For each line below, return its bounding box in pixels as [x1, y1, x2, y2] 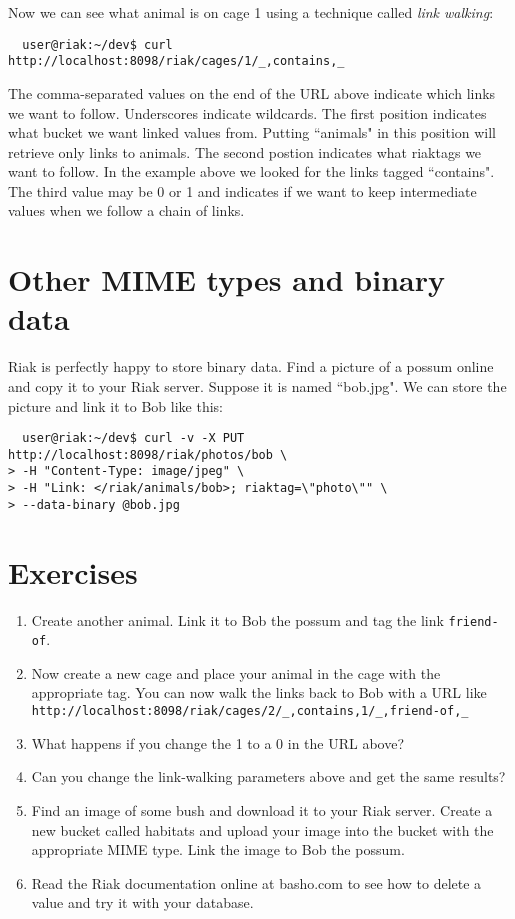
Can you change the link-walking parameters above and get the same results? [31, 766, 506, 787]
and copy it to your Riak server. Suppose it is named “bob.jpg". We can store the [8, 375, 507, 396]
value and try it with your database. [31, 892, 254, 913]
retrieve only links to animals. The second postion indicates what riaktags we [8, 141, 482, 162]
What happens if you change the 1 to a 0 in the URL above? [31, 732, 405, 753]
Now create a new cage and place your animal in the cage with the [31, 662, 441, 683]
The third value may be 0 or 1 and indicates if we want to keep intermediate [8, 180, 477, 201]
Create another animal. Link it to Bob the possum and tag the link [31, 609, 444, 630]
